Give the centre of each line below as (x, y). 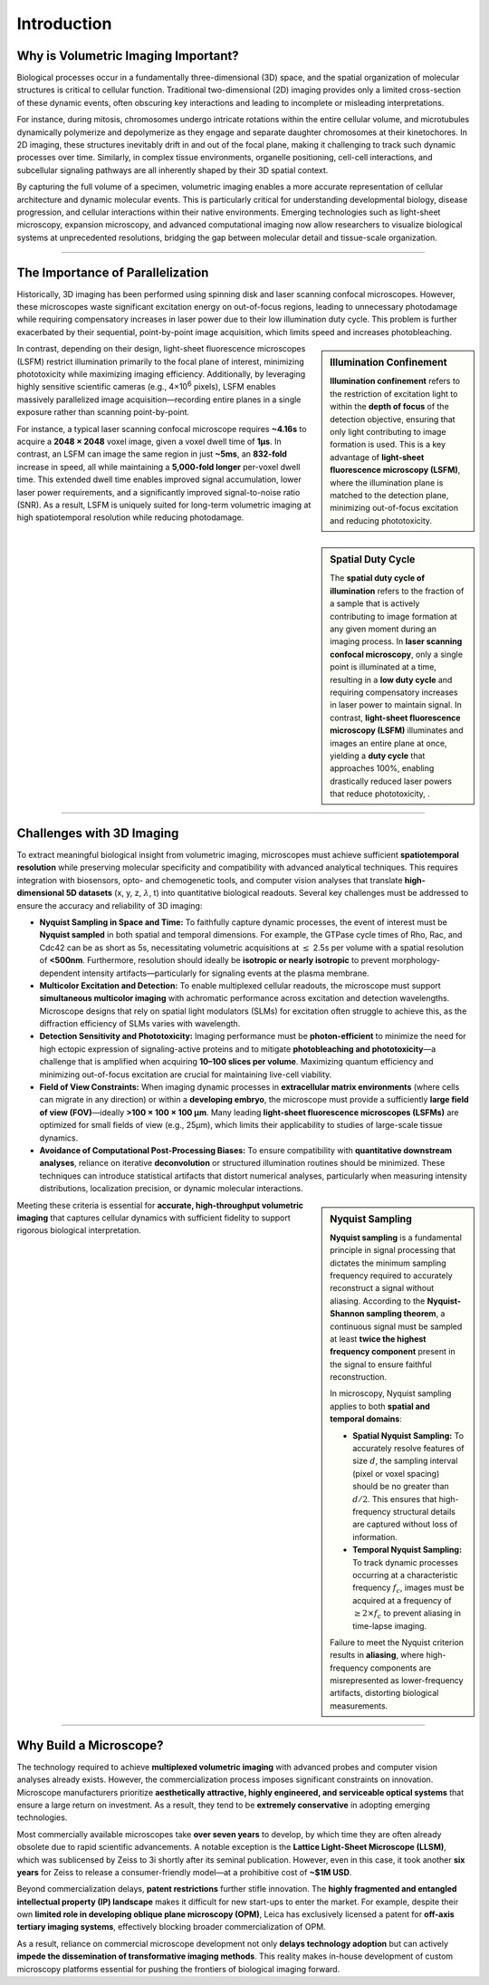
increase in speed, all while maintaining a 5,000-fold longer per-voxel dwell (158, 467)
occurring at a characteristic (405, 1575)
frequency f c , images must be (408, 1589)
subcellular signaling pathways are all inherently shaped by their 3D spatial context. (173, 170)
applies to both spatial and (380, 1406)
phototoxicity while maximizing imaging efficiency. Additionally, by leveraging (161, 374)
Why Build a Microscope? (90, 1745)
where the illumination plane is (387, 482)
